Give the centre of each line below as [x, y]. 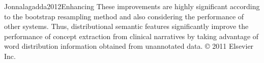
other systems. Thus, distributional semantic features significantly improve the [126, 26]
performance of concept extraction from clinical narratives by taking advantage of [131, 36]
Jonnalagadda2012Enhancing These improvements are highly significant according [132, 6]
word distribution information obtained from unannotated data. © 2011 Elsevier [129, 46]
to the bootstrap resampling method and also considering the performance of [124, 16]
